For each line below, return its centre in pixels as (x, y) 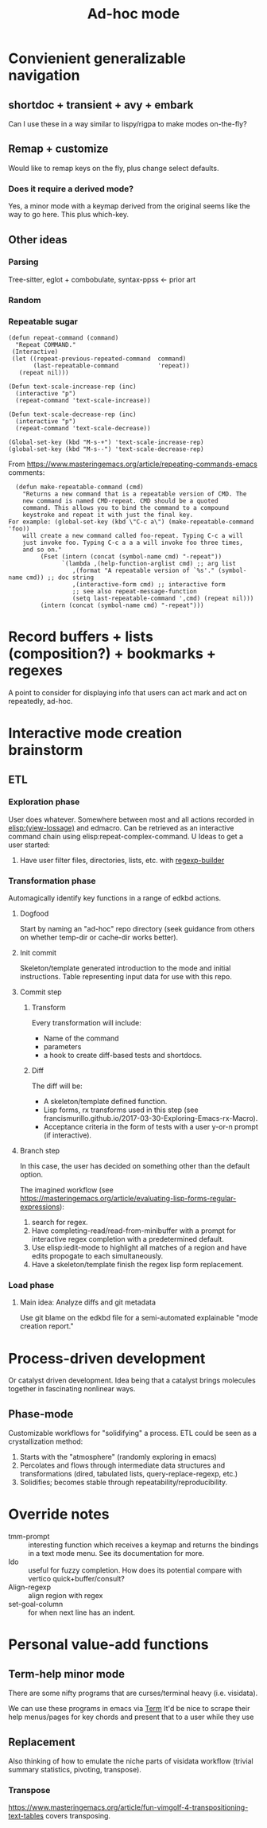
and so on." (42, 550)
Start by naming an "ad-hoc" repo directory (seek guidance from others (137, 929)
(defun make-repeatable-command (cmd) (80, 487)
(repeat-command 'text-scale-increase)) (83, 401)
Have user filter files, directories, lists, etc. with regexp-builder (122, 860)
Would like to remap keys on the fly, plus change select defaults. (114, 168)
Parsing (23, 262)
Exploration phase (44, 802)
